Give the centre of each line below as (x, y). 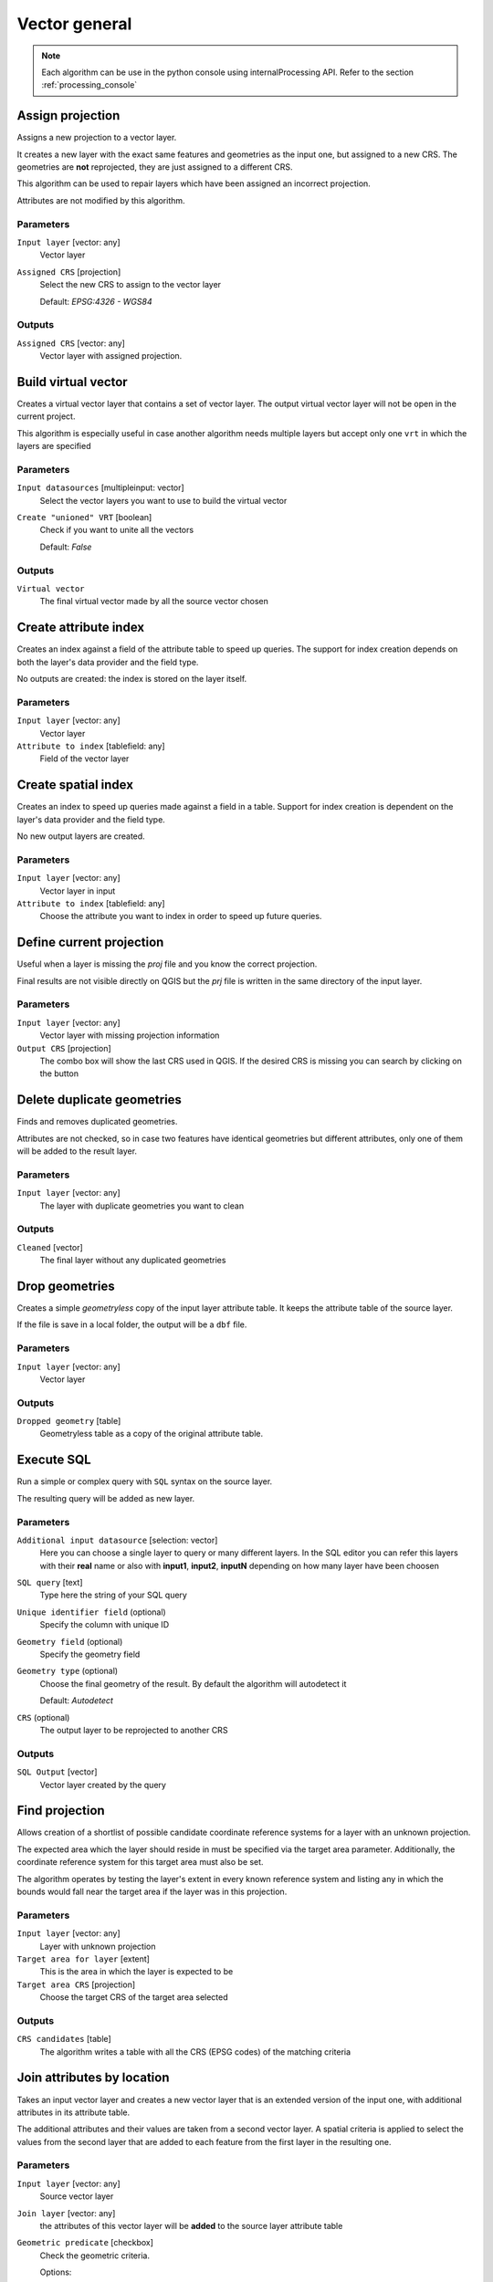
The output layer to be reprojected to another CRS (134, 1730)
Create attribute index (81, 628)
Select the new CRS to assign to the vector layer (131, 285)
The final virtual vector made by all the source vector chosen (154, 602)
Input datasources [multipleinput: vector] (100, 487)
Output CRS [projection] (64, 1048)
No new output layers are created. (81, 836)
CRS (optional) (43, 1717)
